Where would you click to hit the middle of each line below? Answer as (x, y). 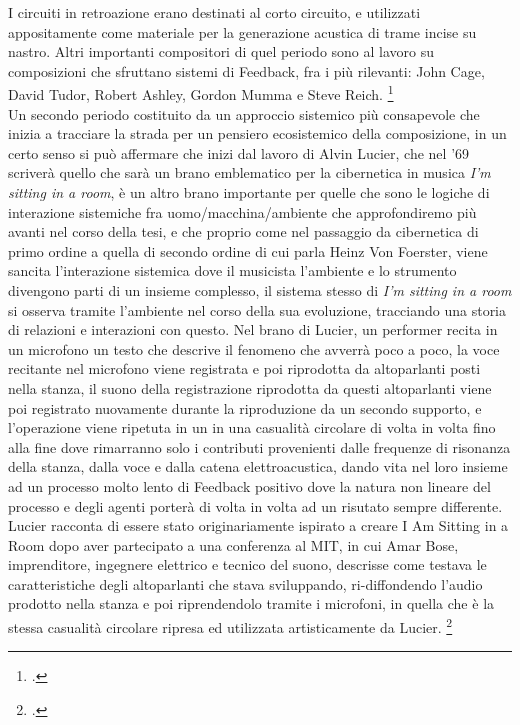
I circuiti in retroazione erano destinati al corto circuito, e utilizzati (214, 12)
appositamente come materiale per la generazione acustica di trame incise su (242, 31)
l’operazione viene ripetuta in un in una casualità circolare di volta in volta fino (252, 427)
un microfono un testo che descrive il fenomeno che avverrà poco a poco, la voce (254, 348)
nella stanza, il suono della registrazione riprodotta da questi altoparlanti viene (250, 387)
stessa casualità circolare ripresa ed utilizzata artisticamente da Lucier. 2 (230, 625)
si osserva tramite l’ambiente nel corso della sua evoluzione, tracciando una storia (257, 309)
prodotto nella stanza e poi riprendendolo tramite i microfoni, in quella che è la (251, 603)
